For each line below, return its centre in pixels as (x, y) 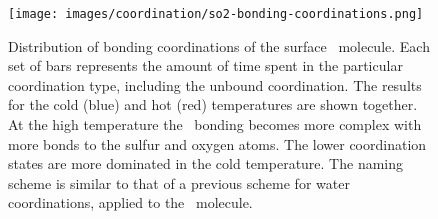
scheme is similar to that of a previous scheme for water (179, 182)
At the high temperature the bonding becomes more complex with (215, 124)
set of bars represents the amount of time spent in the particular (205, 65)
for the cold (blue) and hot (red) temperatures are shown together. (213, 104)
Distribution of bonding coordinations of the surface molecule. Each (219, 45)
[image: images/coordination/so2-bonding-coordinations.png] (216, 14)
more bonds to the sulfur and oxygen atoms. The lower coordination (217, 143)
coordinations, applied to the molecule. (130, 202)
